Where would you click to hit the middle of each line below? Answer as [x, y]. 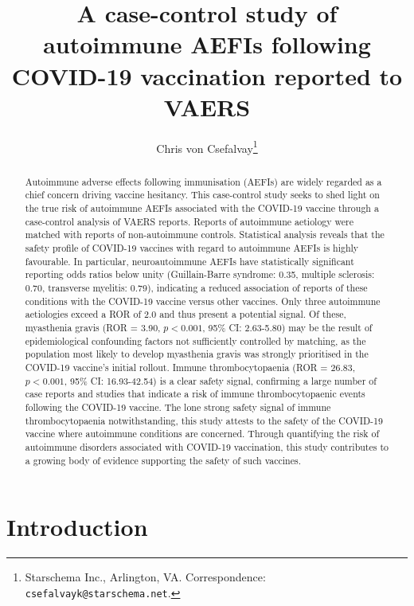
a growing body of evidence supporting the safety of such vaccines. [163, 460]
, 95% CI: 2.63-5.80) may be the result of [287, 327]
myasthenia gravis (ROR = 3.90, [93, 327]
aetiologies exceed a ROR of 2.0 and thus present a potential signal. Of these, [186, 314]
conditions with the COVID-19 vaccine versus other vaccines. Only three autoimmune [203, 301]
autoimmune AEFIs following [207, 44]
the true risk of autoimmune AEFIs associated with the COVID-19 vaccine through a [202, 208]
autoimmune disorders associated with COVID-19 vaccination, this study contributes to [207, 446]
